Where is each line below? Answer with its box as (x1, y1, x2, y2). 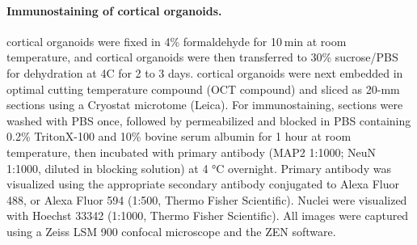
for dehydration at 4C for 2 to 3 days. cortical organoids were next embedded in (6, 64, 403, 81)
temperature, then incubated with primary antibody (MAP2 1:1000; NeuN (6, 143, 376, 160)
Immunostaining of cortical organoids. (6, 2, 222, 19)
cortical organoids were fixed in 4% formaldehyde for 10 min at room (6, 32, 347, 49)
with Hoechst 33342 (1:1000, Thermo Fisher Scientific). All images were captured (6, 207, 409, 224)
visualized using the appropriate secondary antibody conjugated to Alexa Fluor (6, 175, 399, 192)
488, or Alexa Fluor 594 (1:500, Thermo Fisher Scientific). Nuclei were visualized (6, 191, 407, 208)
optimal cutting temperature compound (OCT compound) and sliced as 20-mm (6, 80, 400, 97)
